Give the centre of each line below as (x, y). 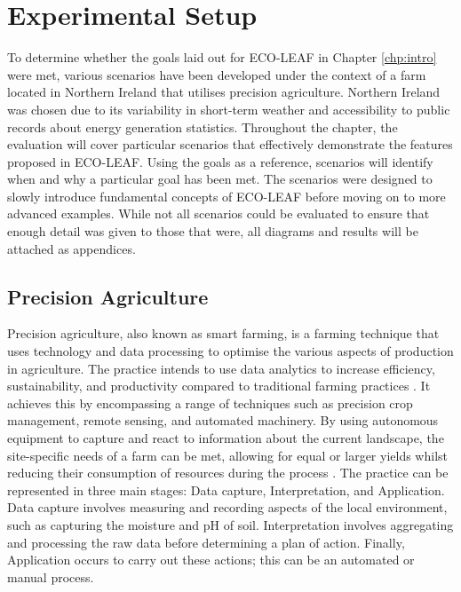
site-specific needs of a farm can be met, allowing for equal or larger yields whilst (227, 455)
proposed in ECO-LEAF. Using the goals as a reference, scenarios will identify (220, 161)
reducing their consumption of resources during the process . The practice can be (228, 473)
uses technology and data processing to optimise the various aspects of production (230, 351)
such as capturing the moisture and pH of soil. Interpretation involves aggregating (230, 524)
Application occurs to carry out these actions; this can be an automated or (211, 560)
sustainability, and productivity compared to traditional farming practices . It (219, 386)
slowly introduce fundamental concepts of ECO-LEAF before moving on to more (227, 196)
